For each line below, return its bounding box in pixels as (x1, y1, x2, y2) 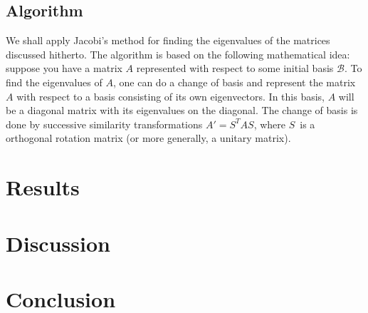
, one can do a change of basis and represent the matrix (112, 74, 356, 89)
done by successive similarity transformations (6, 116, 203, 131)
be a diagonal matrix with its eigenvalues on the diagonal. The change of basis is (6, 103, 358, 118)
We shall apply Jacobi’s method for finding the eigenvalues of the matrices (6, 33, 330, 48)
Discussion (6, 228, 110, 257)
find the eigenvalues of (6, 74, 102, 89)
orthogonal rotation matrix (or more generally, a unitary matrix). (6, 130, 291, 145)
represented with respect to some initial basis (136, 61, 334, 76)
